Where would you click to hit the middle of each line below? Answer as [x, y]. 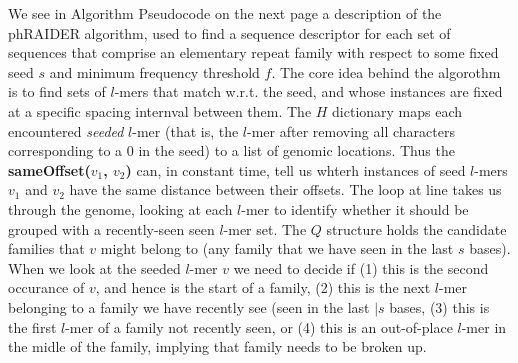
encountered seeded [66, 130]
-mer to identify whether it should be [355, 208]
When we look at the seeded [94, 267]
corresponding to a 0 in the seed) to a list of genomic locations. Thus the [231, 150]
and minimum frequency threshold [154, 71]
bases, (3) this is [439, 306]
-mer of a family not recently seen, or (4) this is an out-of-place [259, 326]
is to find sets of [57, 91]
